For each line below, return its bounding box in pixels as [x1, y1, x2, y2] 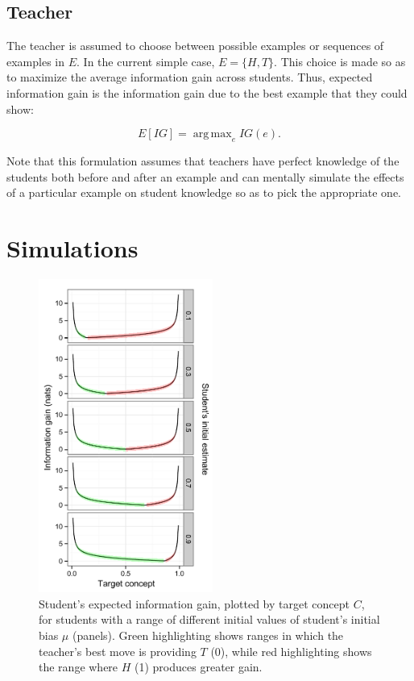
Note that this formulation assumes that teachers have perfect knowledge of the [6, 152, 400, 169]
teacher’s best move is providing [39, 642, 197, 659]
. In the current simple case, [77, 52, 215, 69]
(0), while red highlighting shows [210, 642, 372, 659]
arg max [193, 128, 232, 140]
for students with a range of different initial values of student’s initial [39, 611, 380, 628]
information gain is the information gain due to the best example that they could [6, 84, 408, 101]
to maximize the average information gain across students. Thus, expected [6, 69, 373, 86]
